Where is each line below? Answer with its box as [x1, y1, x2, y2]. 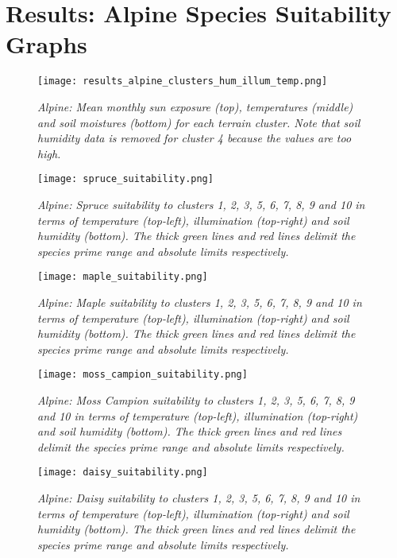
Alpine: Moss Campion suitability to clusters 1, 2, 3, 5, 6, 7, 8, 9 [37, 392, 355, 409]
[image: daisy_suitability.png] [37, 467, 208, 479]
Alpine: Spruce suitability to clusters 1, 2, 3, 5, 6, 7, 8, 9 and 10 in [37, 196, 365, 212]
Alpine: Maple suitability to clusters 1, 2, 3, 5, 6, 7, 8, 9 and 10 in [37, 294, 362, 311]
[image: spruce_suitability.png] [37, 173, 214, 185]
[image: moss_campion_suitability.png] [37, 369, 248, 381]
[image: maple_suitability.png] [37, 271, 208, 283]
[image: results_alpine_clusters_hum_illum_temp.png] [37, 76, 328, 87]
